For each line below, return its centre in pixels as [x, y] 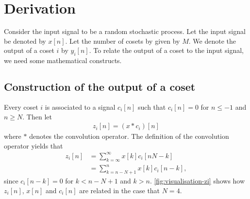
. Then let [37, 116]
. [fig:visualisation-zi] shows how [197, 180]
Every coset [21, 107]
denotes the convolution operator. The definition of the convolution [129, 136]
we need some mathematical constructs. [63, 60]
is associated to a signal [80, 107]
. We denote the [212, 41]
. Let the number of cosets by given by [123, 41]
